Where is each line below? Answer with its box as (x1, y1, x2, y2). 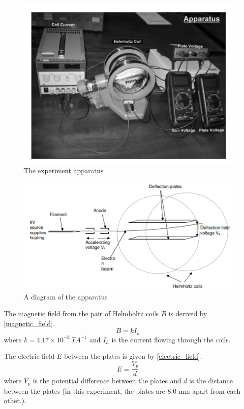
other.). (4, 395, 27, 406)
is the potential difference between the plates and (33, 375, 182, 386)
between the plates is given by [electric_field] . (64, 351, 202, 361)
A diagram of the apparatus (24, 292, 108, 302)
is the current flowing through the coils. (111, 334, 231, 344)
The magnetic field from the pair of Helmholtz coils (4, 308, 159, 318)
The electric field (4, 351, 55, 361)
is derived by (168, 308, 207, 318)
